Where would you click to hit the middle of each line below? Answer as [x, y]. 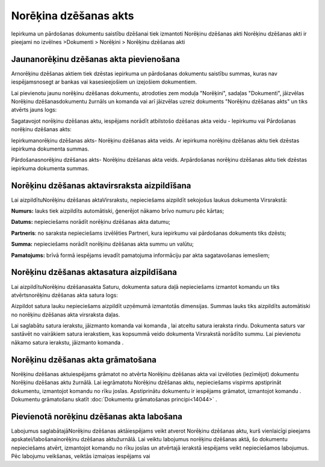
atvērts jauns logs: [34, 110]
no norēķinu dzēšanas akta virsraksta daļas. [66, 314]
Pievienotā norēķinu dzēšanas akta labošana [97, 416]
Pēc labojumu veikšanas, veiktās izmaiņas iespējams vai [81, 456]
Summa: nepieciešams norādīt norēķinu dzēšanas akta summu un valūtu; [102, 244]
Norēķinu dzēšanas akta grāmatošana [84, 360]
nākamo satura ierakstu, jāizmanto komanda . [67, 342]
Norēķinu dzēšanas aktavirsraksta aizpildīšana [101, 186]
